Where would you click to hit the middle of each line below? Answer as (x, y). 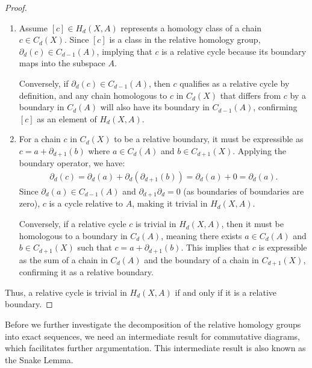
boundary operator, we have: (72, 163)
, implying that (124, 51)
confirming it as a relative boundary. (86, 272)
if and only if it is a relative (226, 292)
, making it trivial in (170, 203)
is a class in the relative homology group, (185, 39)
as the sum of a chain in (63, 259)
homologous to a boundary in (73, 235)
